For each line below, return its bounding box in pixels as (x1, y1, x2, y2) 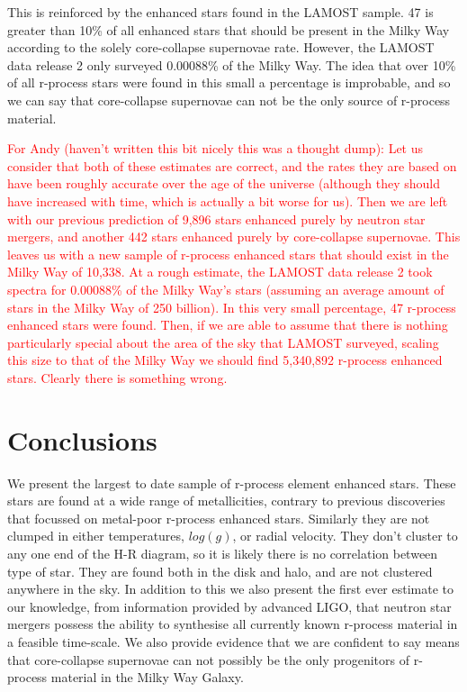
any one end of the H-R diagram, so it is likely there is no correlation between (7, 543, 438, 562)
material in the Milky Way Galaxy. (50, 668, 244, 687)
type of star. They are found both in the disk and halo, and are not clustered (7, 561, 433, 580)
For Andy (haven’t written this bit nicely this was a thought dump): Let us (7, 139, 424, 158)
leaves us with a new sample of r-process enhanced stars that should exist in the (7, 244, 449, 263)
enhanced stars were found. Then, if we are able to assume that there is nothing (7, 315, 448, 334)
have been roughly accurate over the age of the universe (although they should (7, 174, 440, 193)
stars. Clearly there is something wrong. (7, 368, 228, 387)
